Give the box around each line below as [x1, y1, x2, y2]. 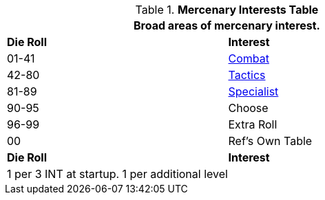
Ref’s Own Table [228, 134, 313, 148]
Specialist [228, 85, 279, 98]
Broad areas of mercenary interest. [134, 19, 320, 32]
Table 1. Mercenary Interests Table [135, 3, 319, 16]
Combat [228, 52, 269, 65]
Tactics [228, 68, 266, 82]
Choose [228, 101, 269, 115]
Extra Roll [228, 118, 277, 131]
